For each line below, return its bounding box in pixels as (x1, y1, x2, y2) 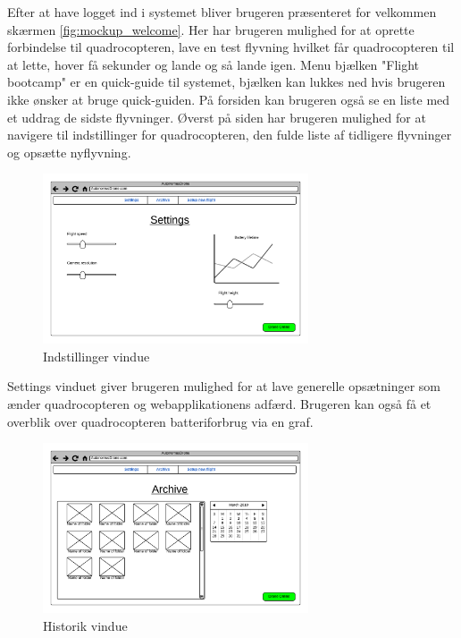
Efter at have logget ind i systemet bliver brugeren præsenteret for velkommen (7, 3, 437, 21)
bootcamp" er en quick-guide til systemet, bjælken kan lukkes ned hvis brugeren (7, 72, 446, 91)
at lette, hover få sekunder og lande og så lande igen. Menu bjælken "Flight (7, 55, 420, 73)
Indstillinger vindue (43, 346, 150, 365)
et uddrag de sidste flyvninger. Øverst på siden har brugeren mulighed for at (7, 107, 426, 126)
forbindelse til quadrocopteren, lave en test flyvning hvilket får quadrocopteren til (7, 38, 455, 56)
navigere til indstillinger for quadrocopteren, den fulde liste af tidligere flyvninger (7, 125, 452, 144)
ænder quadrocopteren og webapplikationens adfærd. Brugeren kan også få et (7, 394, 432, 413)
